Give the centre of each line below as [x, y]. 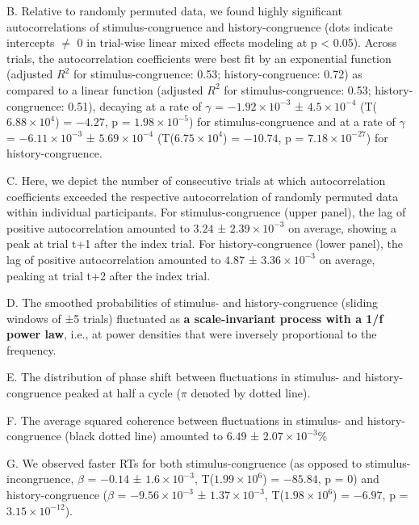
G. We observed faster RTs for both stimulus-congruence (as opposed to [184, 462]
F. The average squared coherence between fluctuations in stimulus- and [185, 420]
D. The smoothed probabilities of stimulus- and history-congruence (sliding [193, 302]
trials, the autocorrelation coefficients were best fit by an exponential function [199, 58]
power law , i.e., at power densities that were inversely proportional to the [192, 334]
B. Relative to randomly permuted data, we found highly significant [174, 10]
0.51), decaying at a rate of [135, 105]
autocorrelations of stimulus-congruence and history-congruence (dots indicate [200, 26]
